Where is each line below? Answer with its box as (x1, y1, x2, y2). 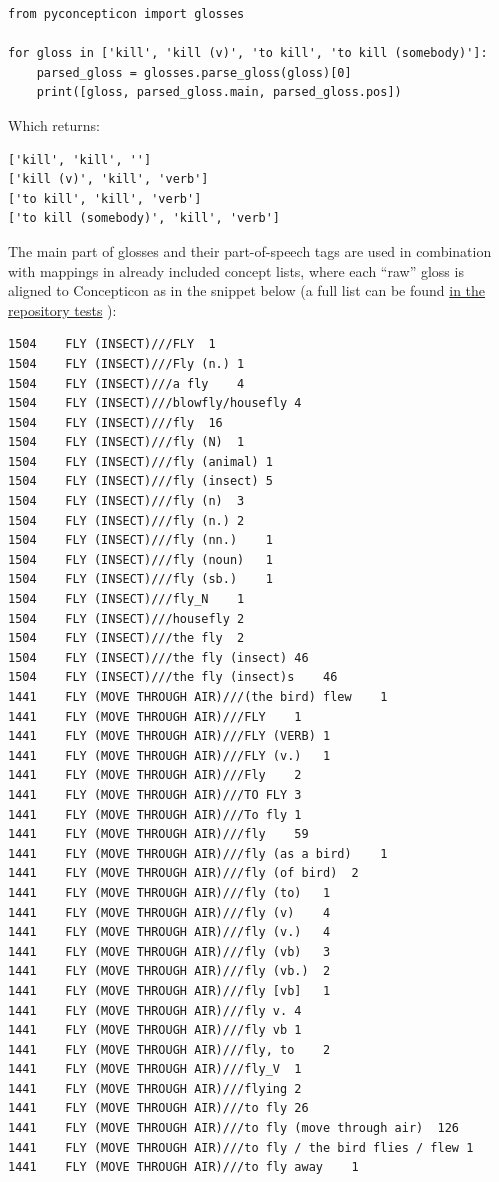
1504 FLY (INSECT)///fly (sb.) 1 (8, 572, 273, 587)
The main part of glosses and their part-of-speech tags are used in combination (8, 240, 492, 261)
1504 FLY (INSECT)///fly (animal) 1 (8, 454, 273, 469)
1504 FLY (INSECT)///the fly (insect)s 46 (8, 670, 338, 685)
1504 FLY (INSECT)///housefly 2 (8, 611, 245, 626)
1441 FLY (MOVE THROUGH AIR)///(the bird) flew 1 (8, 690, 388, 704)
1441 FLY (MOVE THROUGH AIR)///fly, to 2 (8, 1042, 331, 1057)
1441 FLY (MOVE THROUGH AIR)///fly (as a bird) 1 (8, 846, 388, 861)
